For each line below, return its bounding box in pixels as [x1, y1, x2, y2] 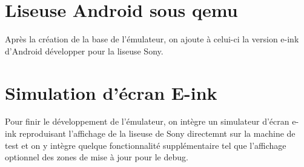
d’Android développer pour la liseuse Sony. [5, 44, 164, 57]
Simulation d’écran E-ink [5, 80, 217, 105]
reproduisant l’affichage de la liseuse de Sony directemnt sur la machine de [19, 127, 296, 140]
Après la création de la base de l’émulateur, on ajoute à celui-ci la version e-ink [5, 33, 299, 45]
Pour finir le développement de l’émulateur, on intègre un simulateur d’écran [5, 115, 289, 128]
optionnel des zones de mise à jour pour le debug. [5, 151, 188, 163]
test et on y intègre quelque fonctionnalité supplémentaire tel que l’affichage [5, 139, 286, 151]
